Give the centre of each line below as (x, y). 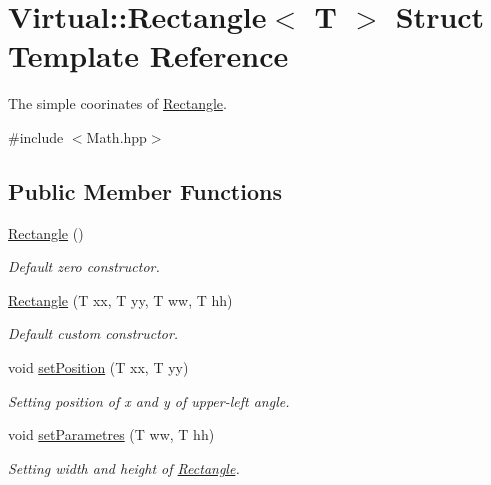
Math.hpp (116, 136)
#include (36, 136)
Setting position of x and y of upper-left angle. (149, 400)
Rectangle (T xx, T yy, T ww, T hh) (120, 299)
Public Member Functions (145, 190)
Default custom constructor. (93, 333)
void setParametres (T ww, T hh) (111, 434)
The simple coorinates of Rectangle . (117, 103)
